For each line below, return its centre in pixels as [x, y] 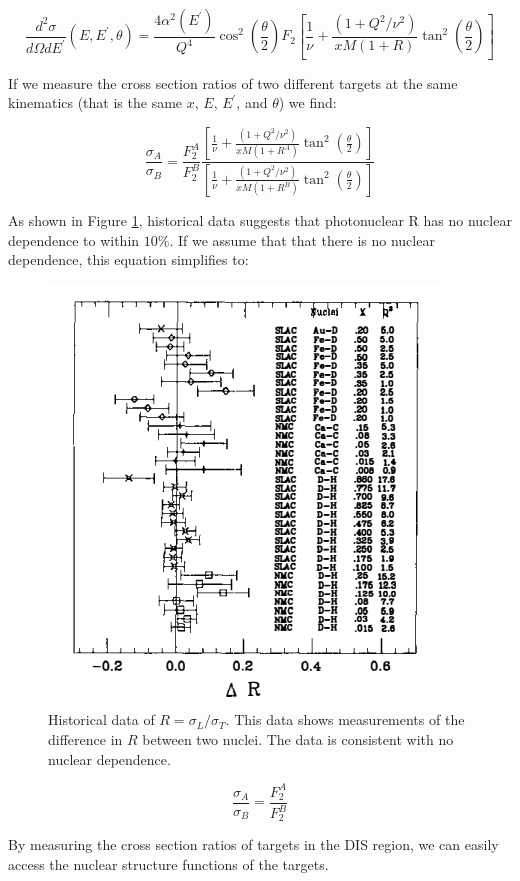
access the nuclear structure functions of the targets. [168, 864]
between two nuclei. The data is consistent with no [298, 738]
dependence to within [74, 239]
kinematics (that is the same [95, 102]
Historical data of [101, 719]
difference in [85, 738]
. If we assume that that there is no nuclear [302, 239]
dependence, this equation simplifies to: [128, 259]
